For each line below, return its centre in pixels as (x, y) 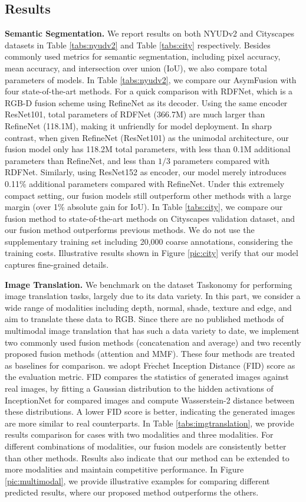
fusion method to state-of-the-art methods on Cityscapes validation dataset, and (150, 218)
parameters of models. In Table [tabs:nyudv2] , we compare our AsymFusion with (151, 79)
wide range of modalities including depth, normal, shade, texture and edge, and (148, 307)
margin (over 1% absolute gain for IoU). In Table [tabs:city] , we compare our (144, 207)
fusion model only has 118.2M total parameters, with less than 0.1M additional (148, 149)
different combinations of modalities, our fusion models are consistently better (146, 446)
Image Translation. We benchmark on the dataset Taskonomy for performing (149, 284)
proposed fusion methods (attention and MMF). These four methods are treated (150, 354)
